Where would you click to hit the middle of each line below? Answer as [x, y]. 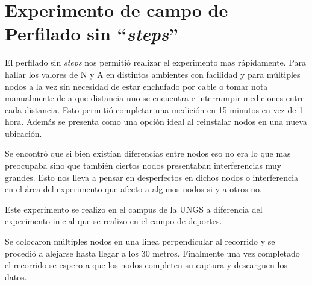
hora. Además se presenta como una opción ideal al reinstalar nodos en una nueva [156, 121]
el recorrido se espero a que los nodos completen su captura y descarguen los [146, 265]
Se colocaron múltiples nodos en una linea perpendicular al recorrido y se [140, 241]
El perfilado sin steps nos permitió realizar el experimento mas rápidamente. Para [155, 62]
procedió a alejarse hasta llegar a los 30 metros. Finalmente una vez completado [152, 253]
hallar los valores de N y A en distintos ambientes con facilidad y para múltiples [153, 74]
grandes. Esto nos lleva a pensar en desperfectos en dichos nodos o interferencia [152, 177]
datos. [16, 276]
